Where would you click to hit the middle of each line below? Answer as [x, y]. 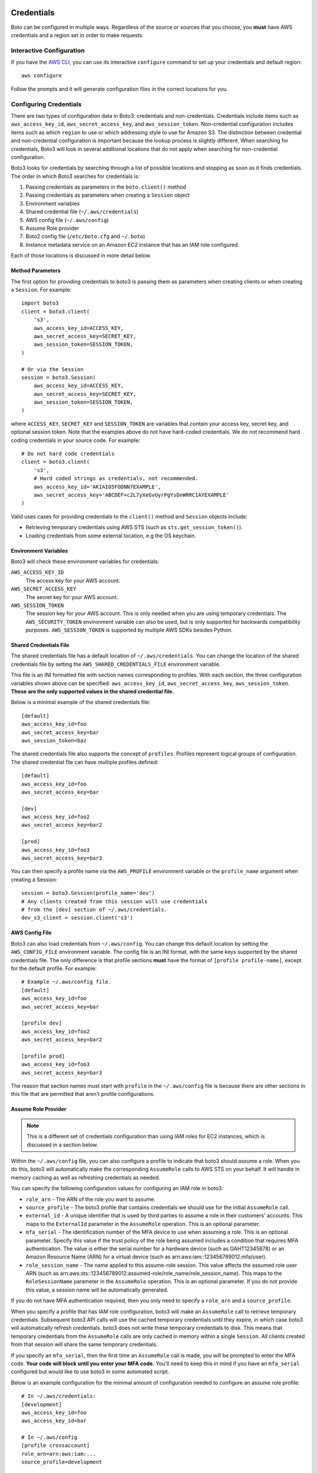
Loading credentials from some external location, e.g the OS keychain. [111, 536]
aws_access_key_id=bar [54, 1421]
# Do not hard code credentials [68, 454]
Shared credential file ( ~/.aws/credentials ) [82, 212]
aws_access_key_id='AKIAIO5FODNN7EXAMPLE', [97, 487]
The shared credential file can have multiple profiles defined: [85, 762]
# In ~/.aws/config [49, 1437]
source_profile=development [62, 1462]
